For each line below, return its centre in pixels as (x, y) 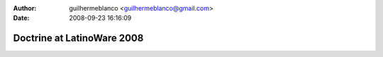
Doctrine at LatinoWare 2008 (78, 38)
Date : (21, 18)
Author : (25, 8)
